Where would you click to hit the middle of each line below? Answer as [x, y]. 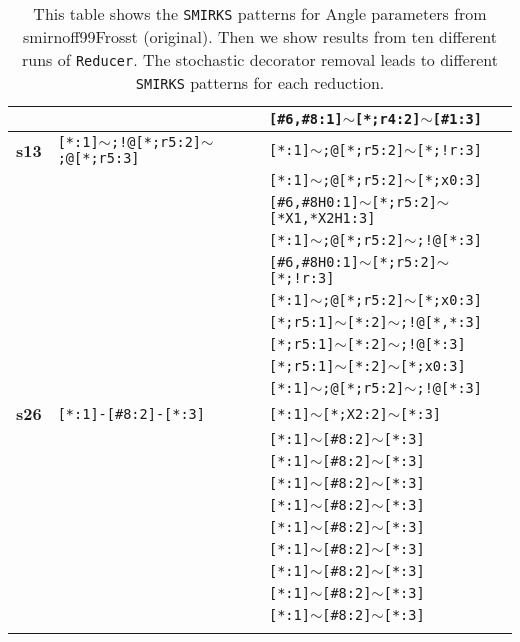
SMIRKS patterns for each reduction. [260, 82]
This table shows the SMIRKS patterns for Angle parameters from [260, 13]
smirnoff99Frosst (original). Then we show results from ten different [260, 36]
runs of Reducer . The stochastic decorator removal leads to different [260, 59]
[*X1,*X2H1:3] [322, 218]
